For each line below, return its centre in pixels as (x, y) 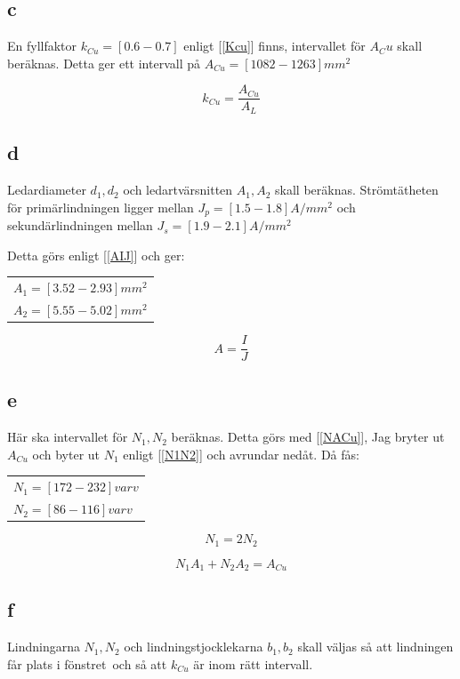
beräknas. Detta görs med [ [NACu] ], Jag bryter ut (308, 437)
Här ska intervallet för (68, 437)
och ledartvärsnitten (178, 190)
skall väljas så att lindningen (375, 647)
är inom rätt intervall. (253, 663)
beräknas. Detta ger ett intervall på (104, 63)
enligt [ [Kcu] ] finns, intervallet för (274, 46)
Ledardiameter (47, 190)
